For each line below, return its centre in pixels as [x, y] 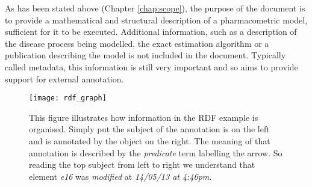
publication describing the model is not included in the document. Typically [145, 55]
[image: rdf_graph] [68, 98]
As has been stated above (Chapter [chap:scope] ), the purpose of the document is [155, 8]
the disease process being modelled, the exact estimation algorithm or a [137, 43]
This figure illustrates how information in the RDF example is [144, 117]
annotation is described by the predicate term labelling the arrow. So [156, 152]
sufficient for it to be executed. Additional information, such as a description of [151, 32]
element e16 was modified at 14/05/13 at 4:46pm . [120, 176]
